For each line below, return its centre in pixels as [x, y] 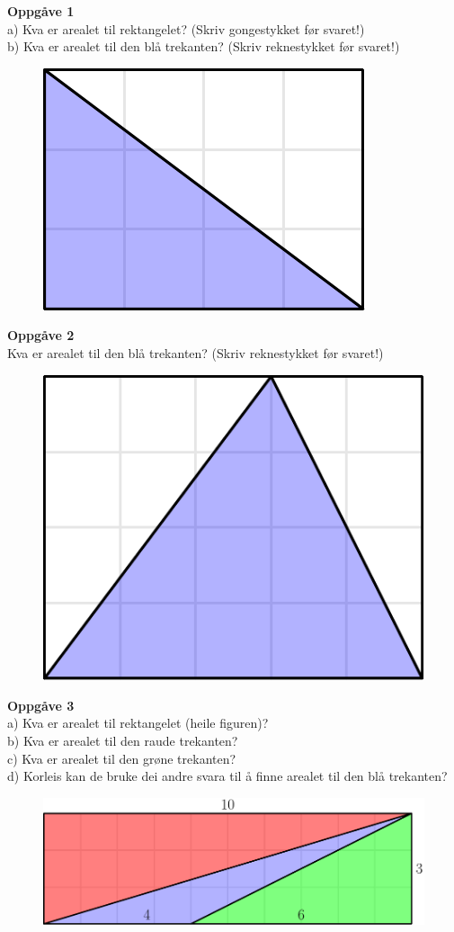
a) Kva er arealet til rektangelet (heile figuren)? [138, 723]
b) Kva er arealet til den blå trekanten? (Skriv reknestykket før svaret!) [204, 46]
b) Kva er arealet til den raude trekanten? [123, 740]
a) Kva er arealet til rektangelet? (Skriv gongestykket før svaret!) [186, 28]
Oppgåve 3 [41, 705]
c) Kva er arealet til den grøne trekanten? [122, 758]
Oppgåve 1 [41, 11]
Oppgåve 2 [41, 335]
